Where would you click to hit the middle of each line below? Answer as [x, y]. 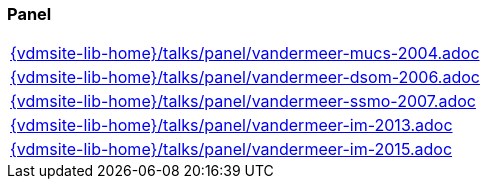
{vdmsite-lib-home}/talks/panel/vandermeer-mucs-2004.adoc [245, 53]
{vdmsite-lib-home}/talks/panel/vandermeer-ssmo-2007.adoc [243, 101]
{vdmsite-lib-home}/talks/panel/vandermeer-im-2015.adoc [231, 149]
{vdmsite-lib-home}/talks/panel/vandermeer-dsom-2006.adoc [245, 77]
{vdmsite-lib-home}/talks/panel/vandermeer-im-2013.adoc [231, 125]
